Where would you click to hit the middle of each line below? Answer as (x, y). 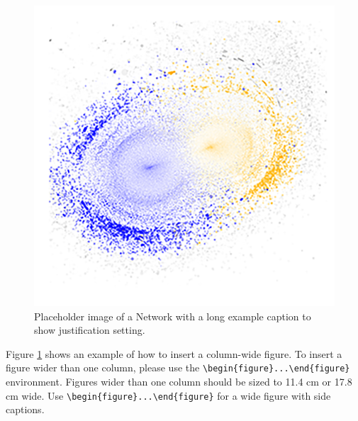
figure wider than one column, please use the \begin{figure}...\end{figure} (178, 367)
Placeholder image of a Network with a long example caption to (173, 316)
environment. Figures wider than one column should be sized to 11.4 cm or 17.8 (179, 382)
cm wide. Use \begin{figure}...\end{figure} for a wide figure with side (168, 395)
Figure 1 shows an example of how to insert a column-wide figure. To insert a (174, 353)
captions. (25, 409)
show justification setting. (90, 330)
